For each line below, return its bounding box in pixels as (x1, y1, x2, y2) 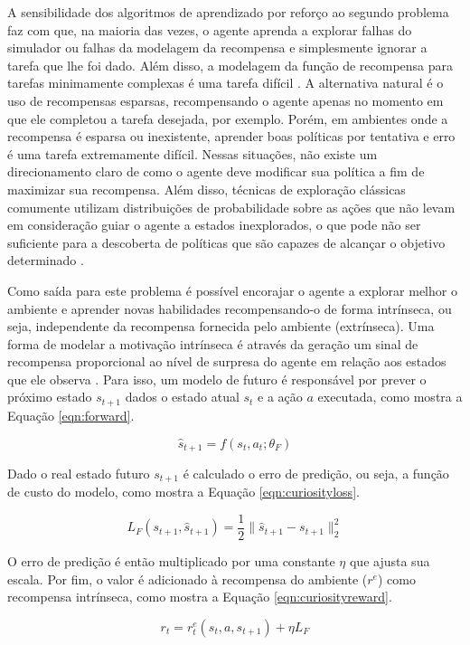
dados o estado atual (125, 387, 240, 406)
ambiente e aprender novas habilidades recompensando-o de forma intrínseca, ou (7, 299, 452, 318)
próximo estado (7, 387, 92, 406)
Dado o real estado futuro (7, 463, 150, 482)
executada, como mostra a (317, 387, 463, 406)
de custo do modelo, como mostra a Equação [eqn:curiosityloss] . (7, 482, 360, 501)
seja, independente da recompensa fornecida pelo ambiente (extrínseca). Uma (7, 317, 435, 336)
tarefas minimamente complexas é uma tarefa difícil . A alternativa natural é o (7, 73, 444, 92)
